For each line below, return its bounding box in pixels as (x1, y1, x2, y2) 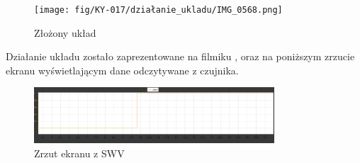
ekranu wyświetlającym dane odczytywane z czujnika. (6, 62, 239, 77)
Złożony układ (34, 25, 96, 40)
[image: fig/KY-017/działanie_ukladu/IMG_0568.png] (34, 5, 283, 15)
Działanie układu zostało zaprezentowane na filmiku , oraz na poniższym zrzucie (6, 49, 355, 64)
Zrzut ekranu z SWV (34, 145, 125, 160)
